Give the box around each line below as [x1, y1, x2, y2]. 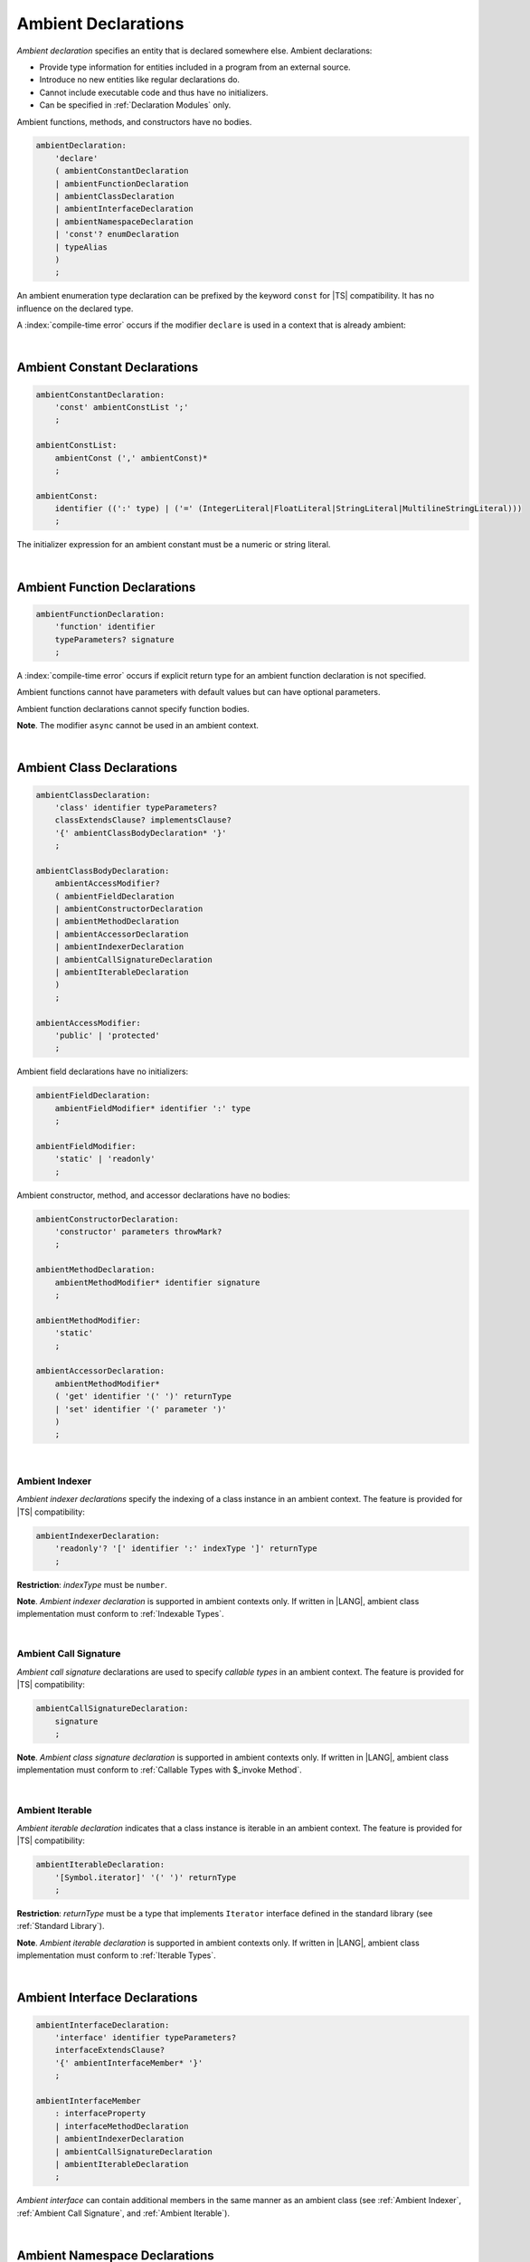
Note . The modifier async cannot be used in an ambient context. [16, 720, 260, 731]
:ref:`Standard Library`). [16, 1921, 105, 1932]
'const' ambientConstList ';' [54, 402, 189, 412]
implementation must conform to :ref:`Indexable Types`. [16, 1609, 224, 1620]
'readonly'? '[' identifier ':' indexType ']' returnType [54, 1544, 317, 1554]
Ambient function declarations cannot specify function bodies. [16, 703, 250, 714]
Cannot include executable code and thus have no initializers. [39, 87, 269, 98]
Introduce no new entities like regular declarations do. [39, 74, 240, 85]
